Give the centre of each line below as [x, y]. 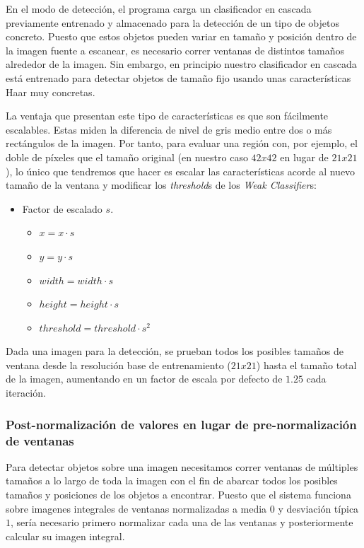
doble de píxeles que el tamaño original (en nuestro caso [127, 157]
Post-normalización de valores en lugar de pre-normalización [181, 424]
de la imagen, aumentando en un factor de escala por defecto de [144, 379]
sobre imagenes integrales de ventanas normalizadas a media [136, 508]
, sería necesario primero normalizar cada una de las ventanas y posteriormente [182, 522]
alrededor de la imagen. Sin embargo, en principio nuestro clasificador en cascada [181, 64]
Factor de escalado [62, 208]
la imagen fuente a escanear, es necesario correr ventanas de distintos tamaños [175, 50]
